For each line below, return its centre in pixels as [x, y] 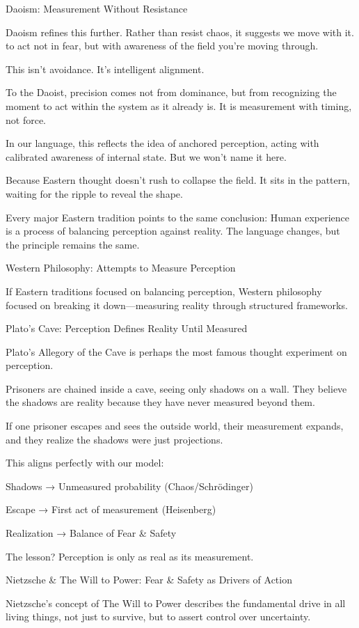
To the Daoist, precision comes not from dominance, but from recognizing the [171, 92]
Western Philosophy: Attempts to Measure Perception [121, 268]
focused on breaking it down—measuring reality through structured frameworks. [177, 305]
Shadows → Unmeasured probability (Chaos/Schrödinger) [129, 486]
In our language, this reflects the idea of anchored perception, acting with [162, 143]
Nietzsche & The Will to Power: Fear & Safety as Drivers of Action [149, 580]
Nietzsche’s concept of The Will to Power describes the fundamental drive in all [176, 603]
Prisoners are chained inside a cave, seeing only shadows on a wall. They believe [176, 388]
